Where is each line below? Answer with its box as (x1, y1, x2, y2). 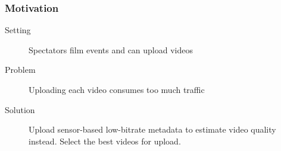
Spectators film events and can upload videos (29, 43, 193, 56)
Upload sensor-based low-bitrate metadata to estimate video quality (29, 123, 276, 136)
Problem (5, 63, 36, 76)
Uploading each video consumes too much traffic (29, 83, 205, 95)
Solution (5, 103, 35, 115)
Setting (5, 24, 31, 36)
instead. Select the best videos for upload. (29, 134, 181, 147)
